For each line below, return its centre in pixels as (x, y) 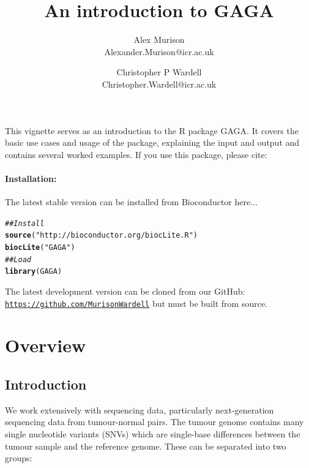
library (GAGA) (34, 272)
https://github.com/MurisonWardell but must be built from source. (136, 303)
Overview (46, 345)
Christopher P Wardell (159, 72)
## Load (18, 259)
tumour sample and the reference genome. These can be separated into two (146, 446)
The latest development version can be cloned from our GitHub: (125, 291)
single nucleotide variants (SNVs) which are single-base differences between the (153, 433)
